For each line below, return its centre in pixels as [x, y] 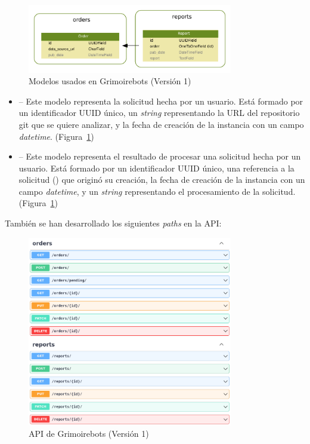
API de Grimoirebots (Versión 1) [89, 434]
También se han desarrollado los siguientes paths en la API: [113, 223]
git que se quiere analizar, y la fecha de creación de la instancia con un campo [161, 124]
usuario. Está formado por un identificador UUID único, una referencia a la [156, 168]
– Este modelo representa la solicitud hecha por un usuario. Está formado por [161, 101]
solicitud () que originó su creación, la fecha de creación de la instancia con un [162, 180]
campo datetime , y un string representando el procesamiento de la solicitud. [157, 191]
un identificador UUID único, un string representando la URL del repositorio [159, 113]
